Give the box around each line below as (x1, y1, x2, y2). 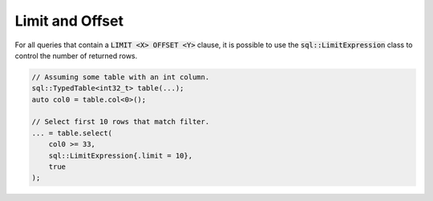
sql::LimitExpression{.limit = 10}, (48, 151, 192, 160)
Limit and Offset (14, 12, 124, 30)
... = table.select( (31, 128, 112, 138)
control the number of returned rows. (14, 50, 138, 60)
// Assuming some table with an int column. (31, 72, 210, 82)
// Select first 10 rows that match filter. (31, 117, 210, 127)
